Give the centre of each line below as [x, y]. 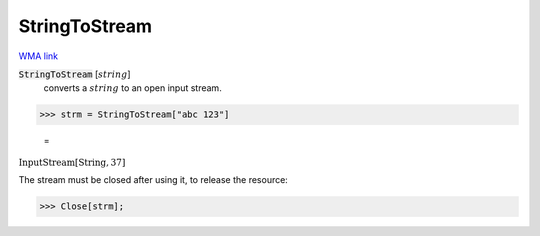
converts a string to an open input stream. [132, 88]
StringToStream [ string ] [74, 74]
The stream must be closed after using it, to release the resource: [153, 180]
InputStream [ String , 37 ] [72, 162]
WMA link [38, 56]
